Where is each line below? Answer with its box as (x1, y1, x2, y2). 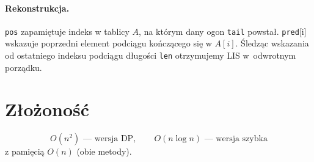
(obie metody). (76, 145, 132, 158)
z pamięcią (5, 145, 45, 158)
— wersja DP (83, 134, 134, 144)
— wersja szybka (204, 134, 268, 144)
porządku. (5, 61, 42, 73)
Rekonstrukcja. (5, 1, 70, 14)
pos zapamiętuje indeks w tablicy (5, 24, 130, 37)
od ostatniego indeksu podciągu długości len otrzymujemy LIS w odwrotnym (5, 49, 296, 62)
